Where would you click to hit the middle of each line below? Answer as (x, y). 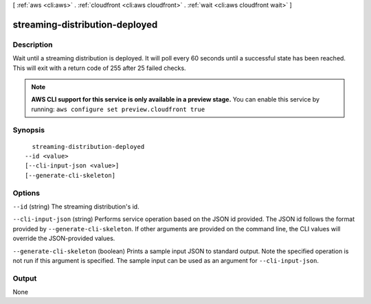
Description (33, 45)
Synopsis (29, 130)
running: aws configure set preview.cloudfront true (118, 109)
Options (26, 193)
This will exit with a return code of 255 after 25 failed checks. (99, 68)
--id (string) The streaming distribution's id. (76, 207)
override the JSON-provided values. (64, 238)
